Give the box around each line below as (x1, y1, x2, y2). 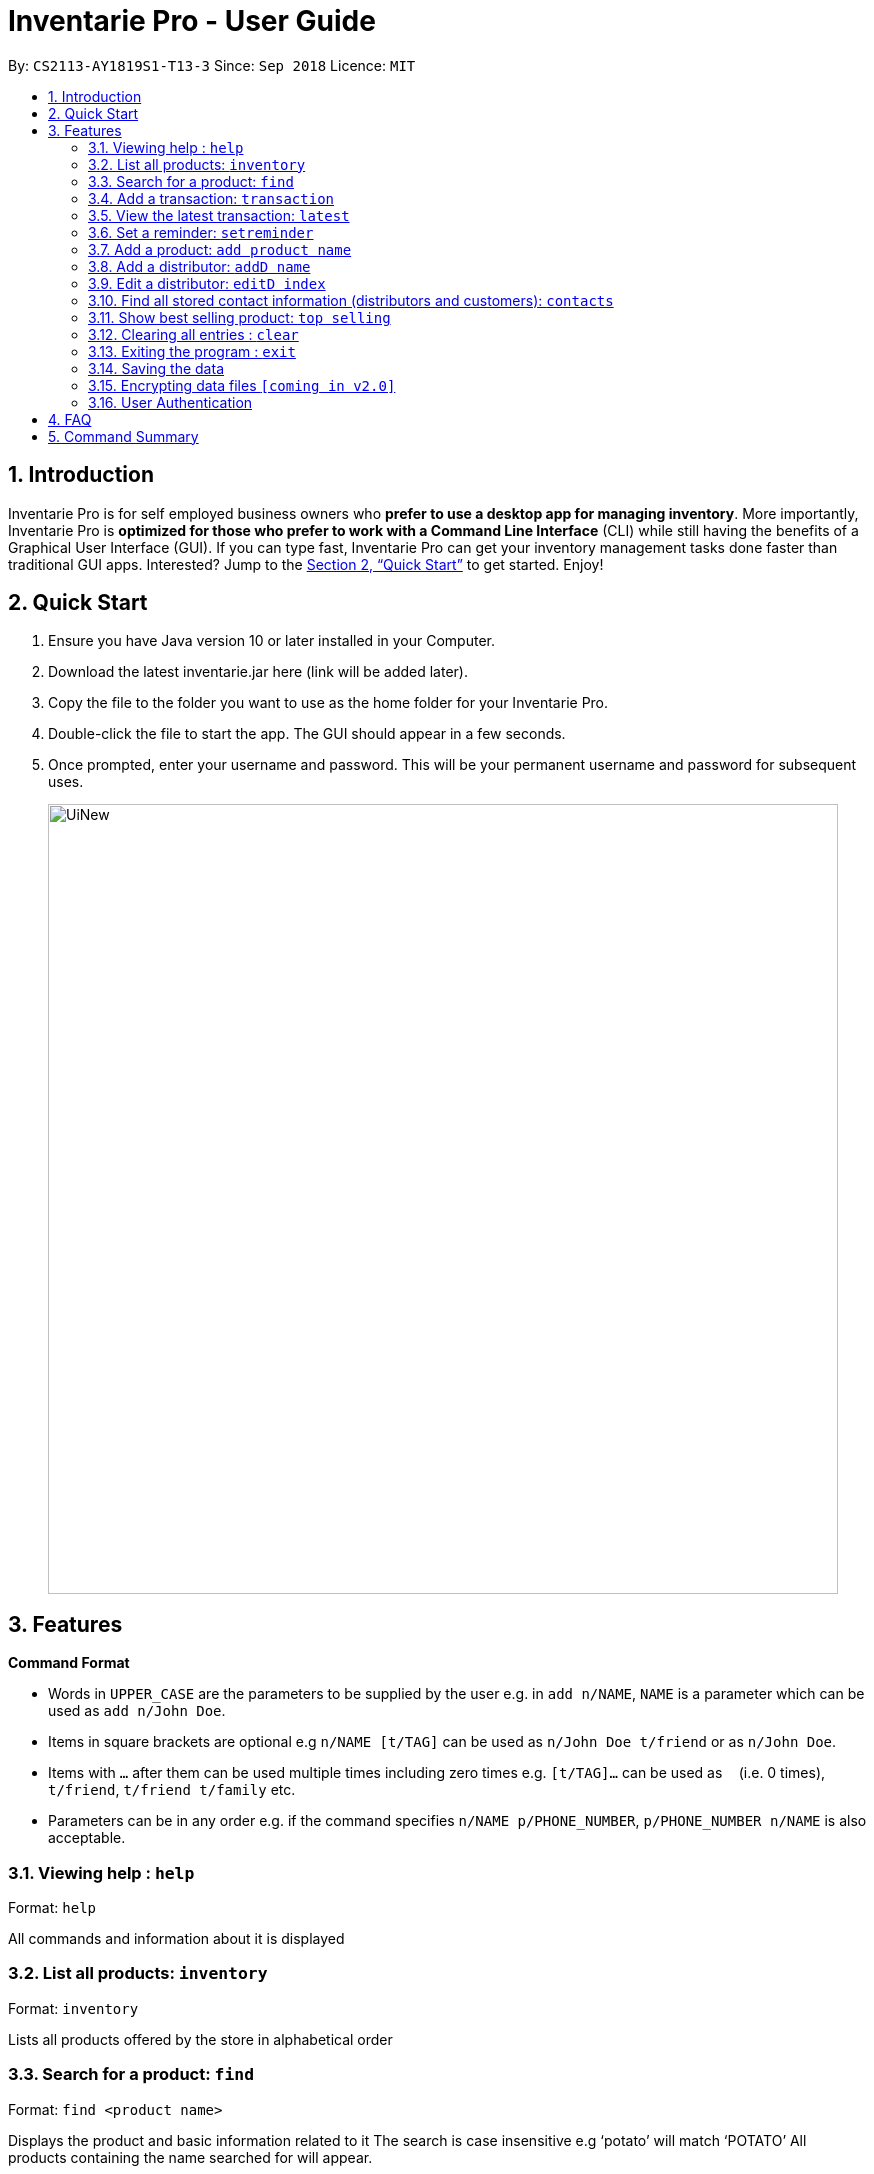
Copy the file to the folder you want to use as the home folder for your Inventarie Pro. (48, 694, 609, 712)
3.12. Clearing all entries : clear (88, 325, 299, 343)
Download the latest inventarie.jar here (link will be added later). (48, 663, 468, 681)
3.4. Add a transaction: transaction (88, 189, 335, 207)
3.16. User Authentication (88, 393, 253, 411)
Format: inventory (8, 1999, 139, 2017)
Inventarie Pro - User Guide (8, 4, 376, 38)
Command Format (8, 1654, 130, 1672)
